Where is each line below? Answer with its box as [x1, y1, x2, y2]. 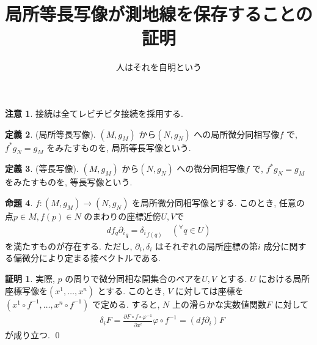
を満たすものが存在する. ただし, [5, 239, 133, 252]
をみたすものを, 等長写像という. [5, 176, 133, 188]
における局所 [258, 272, 310, 285]
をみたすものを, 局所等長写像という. [46, 141, 191, 154]
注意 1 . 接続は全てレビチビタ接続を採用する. [5, 106, 183, 119]
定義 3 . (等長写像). [5, 162, 79, 175]
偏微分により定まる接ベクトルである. [13, 251, 161, 264]
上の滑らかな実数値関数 [172, 297, 266, 310]
